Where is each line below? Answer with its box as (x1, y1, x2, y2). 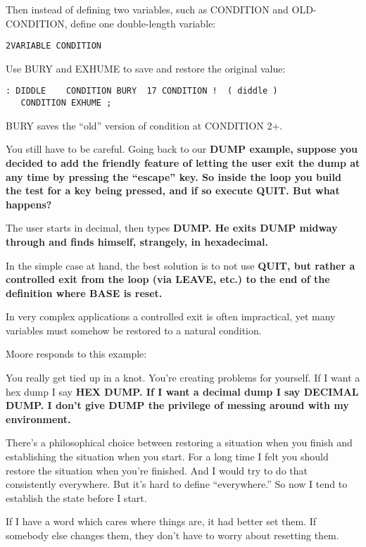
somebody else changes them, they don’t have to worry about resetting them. (6, 528, 339, 542)
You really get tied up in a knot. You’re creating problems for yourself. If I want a (6, 370, 360, 385)
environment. (6, 411, 71, 426)
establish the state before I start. (6, 490, 147, 505)
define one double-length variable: (70, 15, 216, 30)
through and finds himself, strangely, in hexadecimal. (6, 234, 269, 249)
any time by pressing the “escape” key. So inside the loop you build (6, 169, 341, 184)
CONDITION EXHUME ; (20, 98, 112, 108)
